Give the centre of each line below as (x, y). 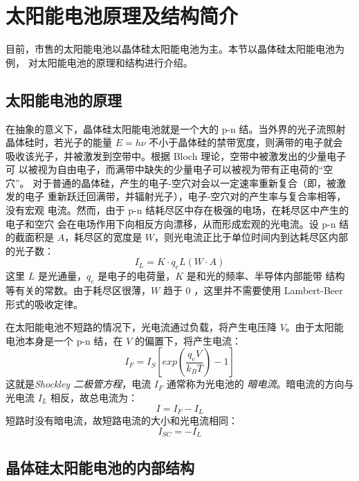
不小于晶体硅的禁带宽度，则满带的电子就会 (246, 142)
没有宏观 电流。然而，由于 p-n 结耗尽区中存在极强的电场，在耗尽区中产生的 (177, 210)
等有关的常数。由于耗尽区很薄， (78, 290)
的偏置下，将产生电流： (188, 340)
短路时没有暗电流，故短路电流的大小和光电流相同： (122, 420)
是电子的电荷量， (137, 276)
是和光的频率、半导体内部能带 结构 (266, 276)
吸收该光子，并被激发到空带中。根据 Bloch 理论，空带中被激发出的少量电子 (176, 155)
